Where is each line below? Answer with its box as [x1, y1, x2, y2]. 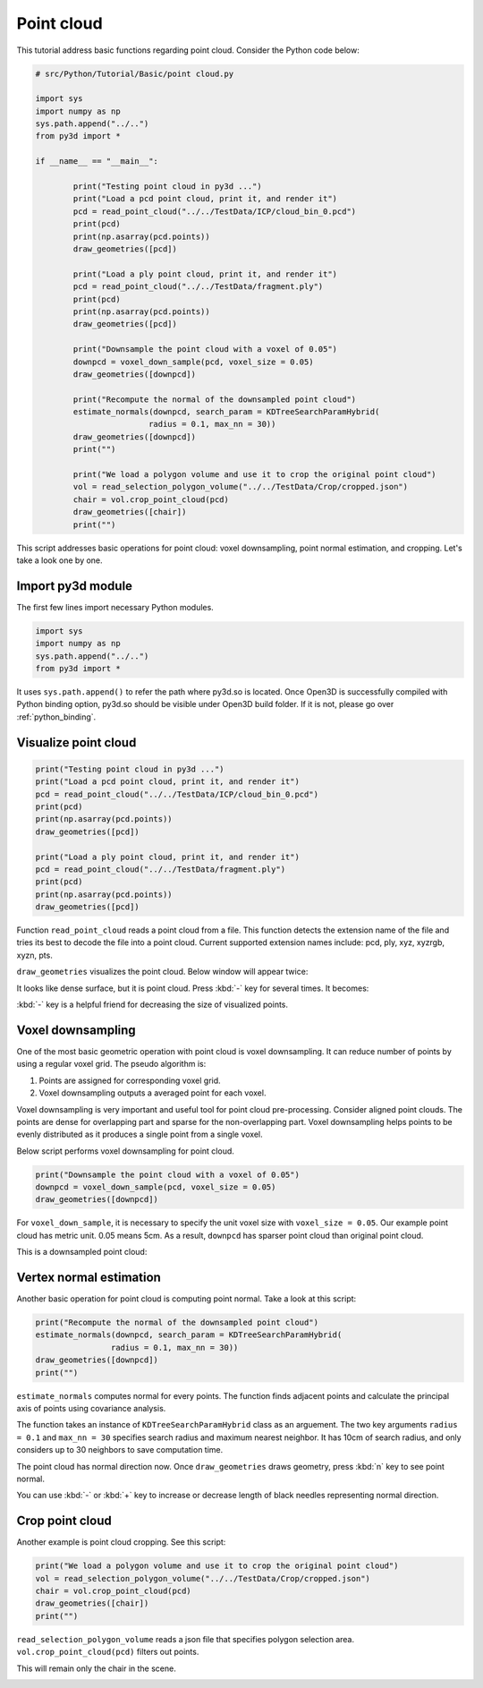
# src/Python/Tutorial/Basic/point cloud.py [35, 68, 234, 79]
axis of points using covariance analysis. [16, 1403, 166, 1414]
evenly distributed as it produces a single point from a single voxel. [16, 1129, 263, 1140]
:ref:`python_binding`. [16, 712, 97, 722]
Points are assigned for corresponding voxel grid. [38, 1075, 221, 1086]
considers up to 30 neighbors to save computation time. [16, 1445, 224, 1455]
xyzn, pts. [16, 950, 53, 960]
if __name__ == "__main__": [35, 157, 158, 166]
